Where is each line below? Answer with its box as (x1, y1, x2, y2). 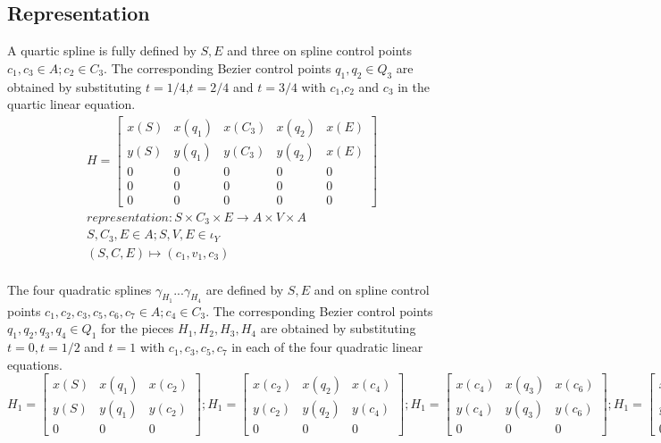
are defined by (205, 280, 284, 298)
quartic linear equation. (7, 95, 136, 113)
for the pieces (100, 319, 174, 338)
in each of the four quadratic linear (231, 338, 423, 356)
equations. (7, 355, 63, 373)
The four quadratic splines (7, 280, 152, 298)
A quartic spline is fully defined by (7, 41, 197, 60)
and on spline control (314, 280, 430, 298)
